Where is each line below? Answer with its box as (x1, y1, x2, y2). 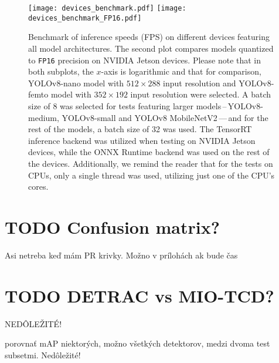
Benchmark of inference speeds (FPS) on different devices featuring (28, 31, 270, 43)
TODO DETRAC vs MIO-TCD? (5, 283, 274, 307)
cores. (28, 180, 49, 193)
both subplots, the (28, 65, 94, 78)
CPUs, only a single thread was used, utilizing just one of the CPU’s (28, 169, 275, 181)
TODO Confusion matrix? (5, 214, 220, 238)
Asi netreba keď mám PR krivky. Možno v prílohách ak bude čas (5, 248, 238, 261)
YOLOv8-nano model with (28, 76, 124, 89)
